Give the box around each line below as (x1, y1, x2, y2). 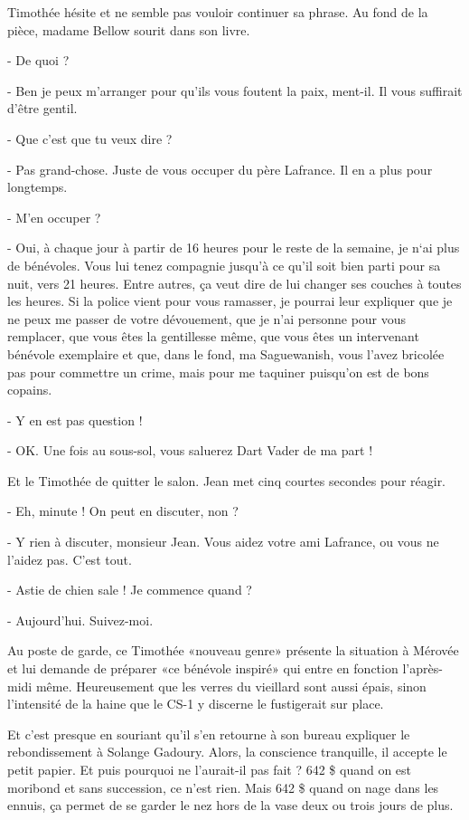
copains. (7, 380, 52, 399)
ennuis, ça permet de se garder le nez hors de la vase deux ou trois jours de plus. (7, 796, 454, 815)
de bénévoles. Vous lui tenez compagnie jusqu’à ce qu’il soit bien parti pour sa (7, 255, 441, 274)
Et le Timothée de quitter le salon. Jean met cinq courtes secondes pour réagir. (7, 471, 446, 490)
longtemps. (7, 177, 68, 196)
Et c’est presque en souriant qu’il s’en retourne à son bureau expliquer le (7, 724, 410, 743)
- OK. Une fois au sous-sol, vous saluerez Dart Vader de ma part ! (7, 441, 373, 460)
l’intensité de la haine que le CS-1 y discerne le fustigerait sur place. (7, 694, 384, 713)
